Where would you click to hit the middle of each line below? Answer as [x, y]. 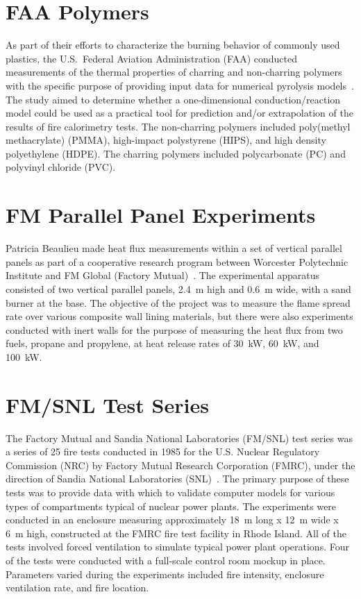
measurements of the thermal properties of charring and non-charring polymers [174, 72]
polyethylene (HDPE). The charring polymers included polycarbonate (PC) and [176, 153]
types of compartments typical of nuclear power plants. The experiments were [171, 506]
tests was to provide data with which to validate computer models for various [170, 492]
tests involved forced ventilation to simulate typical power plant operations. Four [177, 547]
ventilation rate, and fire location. [77, 588]
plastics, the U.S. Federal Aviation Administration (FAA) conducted [151, 58]
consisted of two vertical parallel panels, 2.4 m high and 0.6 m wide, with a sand [178, 288]
